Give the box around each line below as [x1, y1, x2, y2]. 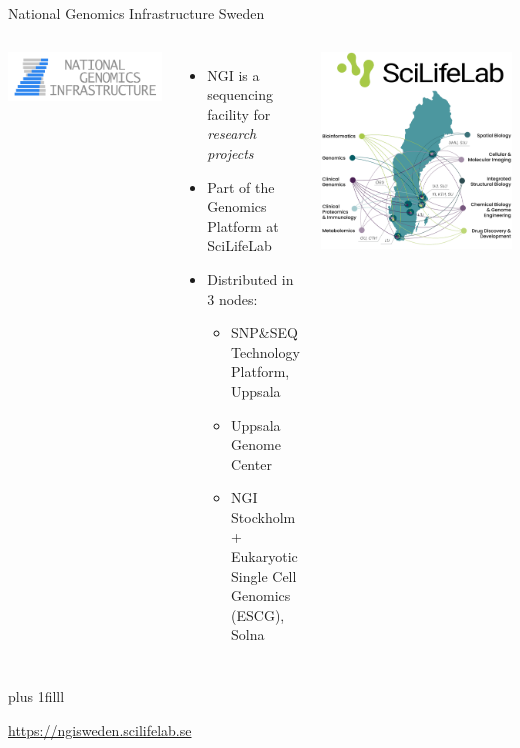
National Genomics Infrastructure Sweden [8, 3, 265, 23]
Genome [231, 434, 281, 455]
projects [207, 142, 254, 163]
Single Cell [231, 565, 297, 586]
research [207, 123, 257, 144]
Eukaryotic [231, 546, 298, 567]
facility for [207, 103, 271, 124]
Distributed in [207, 268, 294, 289]
